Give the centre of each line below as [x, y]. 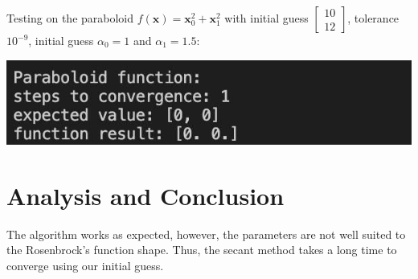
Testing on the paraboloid [70, 18]
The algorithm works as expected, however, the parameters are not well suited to [206, 234]
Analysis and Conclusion [145, 195]
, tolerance [373, 18]
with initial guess [266, 18]
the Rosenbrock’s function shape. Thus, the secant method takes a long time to [202, 250]
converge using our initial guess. [85, 265]
